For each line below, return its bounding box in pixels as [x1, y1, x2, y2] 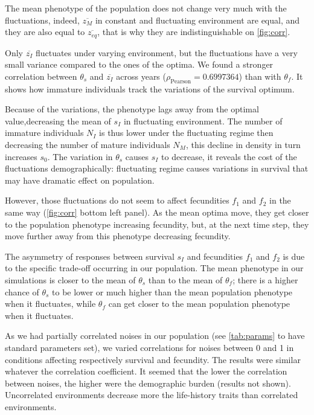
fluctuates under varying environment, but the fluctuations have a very [35, 46, 298, 59]
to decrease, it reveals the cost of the [161, 150, 297, 162]
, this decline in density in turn [185, 138, 301, 150]
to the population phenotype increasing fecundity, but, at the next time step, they [5, 217, 309, 230]
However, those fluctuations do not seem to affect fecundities [5, 194, 229, 207]
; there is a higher [232, 273, 298, 286]
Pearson [170, 78, 191, 85]
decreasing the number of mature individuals [5, 138, 170, 150]
